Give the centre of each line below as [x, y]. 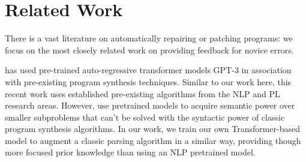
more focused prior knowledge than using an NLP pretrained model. [130, 152]
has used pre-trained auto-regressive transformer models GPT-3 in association [148, 70]
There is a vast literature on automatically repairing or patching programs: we [149, 38]
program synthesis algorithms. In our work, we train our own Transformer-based [153, 129]
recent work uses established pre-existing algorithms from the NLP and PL [142, 93]
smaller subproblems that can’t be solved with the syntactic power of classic [145, 117]
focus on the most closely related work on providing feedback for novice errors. [149, 49]
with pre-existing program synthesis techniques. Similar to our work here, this [148, 81]
